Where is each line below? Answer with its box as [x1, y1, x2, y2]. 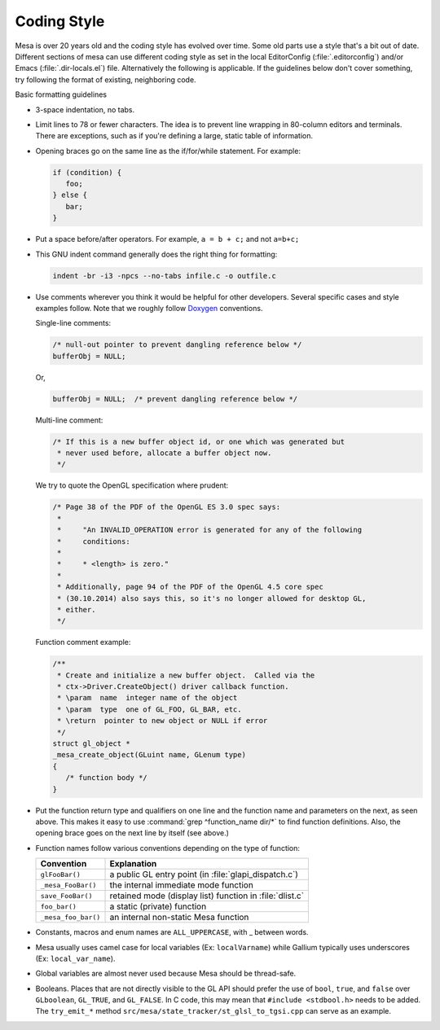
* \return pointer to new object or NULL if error [57, 717, 268, 725]
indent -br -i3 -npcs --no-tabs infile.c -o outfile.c [52, 271, 276, 280]
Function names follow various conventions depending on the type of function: [35, 843, 301, 852]
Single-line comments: [35, 318, 112, 328]
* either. [57, 605, 96, 614]
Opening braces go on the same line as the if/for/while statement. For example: [35, 146, 301, 156]
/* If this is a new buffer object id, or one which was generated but [52, 436, 345, 446]
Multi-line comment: [35, 415, 103, 425]
